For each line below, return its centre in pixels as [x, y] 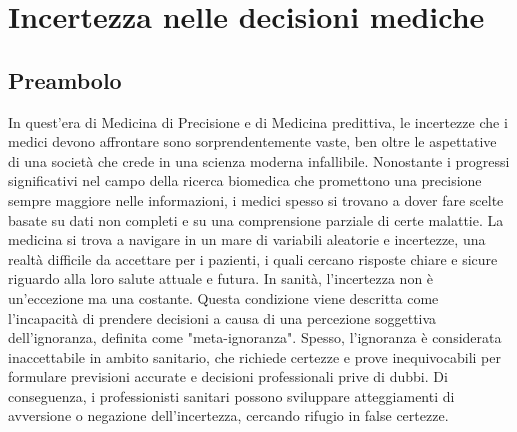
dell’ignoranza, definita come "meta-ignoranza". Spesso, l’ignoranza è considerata [255, 337]
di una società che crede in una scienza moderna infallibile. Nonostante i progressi [259, 160]
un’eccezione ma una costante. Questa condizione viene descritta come [223, 297]
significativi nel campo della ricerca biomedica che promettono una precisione [245, 180]
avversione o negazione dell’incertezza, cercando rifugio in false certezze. [228, 415]
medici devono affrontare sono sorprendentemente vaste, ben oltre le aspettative [252, 141]
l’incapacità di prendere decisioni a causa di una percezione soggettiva [222, 317]
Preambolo [65, 79]
